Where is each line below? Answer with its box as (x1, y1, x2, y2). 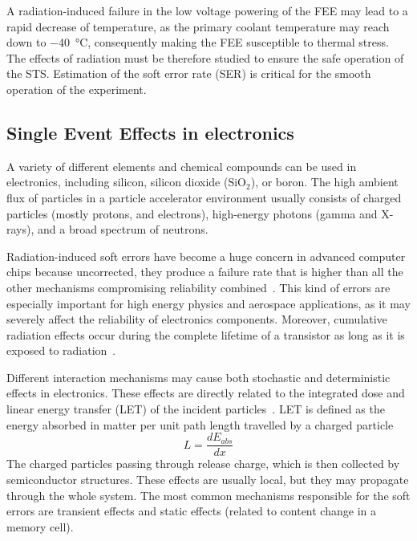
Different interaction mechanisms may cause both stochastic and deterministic (6, 368, 391, 385)
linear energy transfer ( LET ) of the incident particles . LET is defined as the (6, 401, 385, 417)
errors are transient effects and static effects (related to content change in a (6, 502, 376, 519)
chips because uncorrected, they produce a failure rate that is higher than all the (6, 263, 403, 280)
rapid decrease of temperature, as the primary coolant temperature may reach (6, 18, 390, 35)
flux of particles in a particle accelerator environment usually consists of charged (6, 189, 402, 205)
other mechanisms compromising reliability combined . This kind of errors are (6, 279, 391, 295)
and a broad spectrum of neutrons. (38, 221, 208, 238)
